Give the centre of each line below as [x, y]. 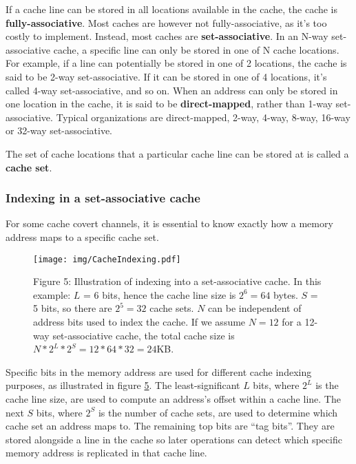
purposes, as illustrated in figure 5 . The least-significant [123, 385]
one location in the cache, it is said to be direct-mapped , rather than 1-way [169, 104]
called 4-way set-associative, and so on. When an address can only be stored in [172, 90]
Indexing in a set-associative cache [103, 198]
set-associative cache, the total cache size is [144, 335]
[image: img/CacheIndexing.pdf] [107, 259]
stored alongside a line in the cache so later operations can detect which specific [174, 439]
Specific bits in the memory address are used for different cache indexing [159, 371]
